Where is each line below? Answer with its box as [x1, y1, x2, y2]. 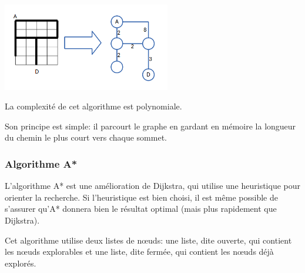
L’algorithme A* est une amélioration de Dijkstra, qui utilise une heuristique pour [5, 179, 300, 192]
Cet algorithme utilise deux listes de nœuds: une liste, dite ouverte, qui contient [5, 234, 292, 246]
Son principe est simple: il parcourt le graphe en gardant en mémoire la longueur [5, 119, 296, 132]
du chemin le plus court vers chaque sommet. [5, 131, 167, 144]
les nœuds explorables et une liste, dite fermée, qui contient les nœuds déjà [5, 245, 274, 258]
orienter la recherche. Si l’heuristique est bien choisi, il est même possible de [5, 191, 278, 203]
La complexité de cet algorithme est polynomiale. [5, 100, 182, 112]
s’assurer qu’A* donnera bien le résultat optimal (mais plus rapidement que [5, 202, 277, 215]
